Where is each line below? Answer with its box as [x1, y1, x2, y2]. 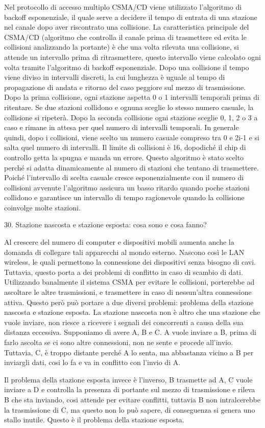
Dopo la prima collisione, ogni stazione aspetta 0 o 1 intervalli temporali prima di [4, 92, 259, 102]
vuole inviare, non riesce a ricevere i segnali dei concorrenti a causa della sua [4, 316, 244, 327]
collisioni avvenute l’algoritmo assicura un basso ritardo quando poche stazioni [4, 182, 250, 192]
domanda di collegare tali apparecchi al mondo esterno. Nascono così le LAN [4, 246, 245, 257]
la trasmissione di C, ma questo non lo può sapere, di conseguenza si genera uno [4, 404, 255, 415]
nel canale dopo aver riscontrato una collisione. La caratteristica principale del [4, 22, 249, 32]
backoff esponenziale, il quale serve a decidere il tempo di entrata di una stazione [4, 11, 257, 22]
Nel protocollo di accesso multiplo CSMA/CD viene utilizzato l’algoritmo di [4, 2, 242, 12]
